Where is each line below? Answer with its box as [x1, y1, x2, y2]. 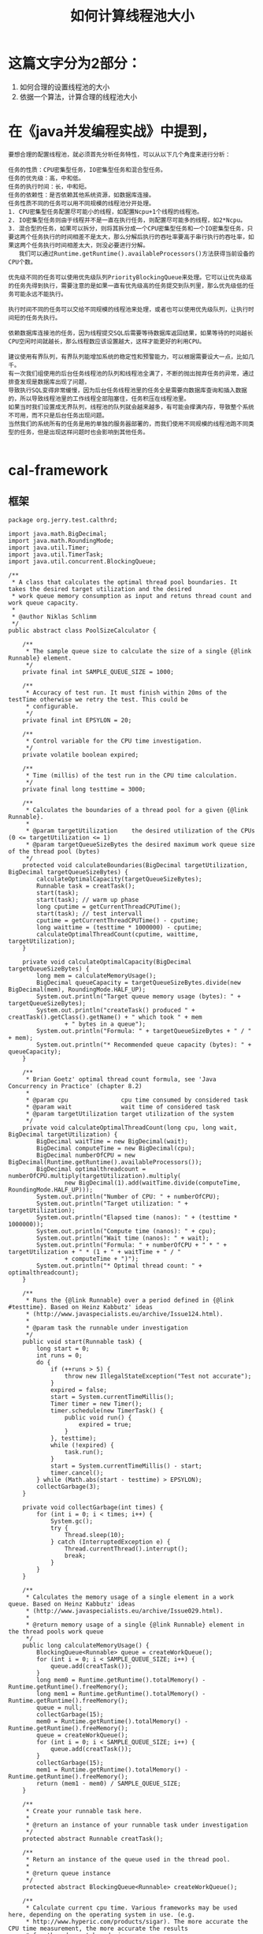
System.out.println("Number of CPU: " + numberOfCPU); [36, 1192, 220, 1200]
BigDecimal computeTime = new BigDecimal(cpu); [36, 1144, 195, 1152]
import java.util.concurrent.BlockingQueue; [8, 557, 157, 565]
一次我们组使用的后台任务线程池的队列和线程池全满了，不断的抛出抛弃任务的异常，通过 [13, 369, 254, 377]
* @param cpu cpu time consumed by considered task [25, 1096, 248, 1104]
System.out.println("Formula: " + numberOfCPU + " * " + [36, 1240, 227, 1249]
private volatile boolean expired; [22, 750, 139, 758]
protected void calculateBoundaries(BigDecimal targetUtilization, [22, 861, 248, 869]
